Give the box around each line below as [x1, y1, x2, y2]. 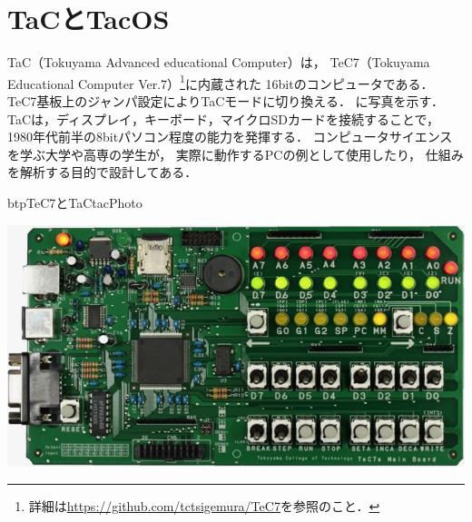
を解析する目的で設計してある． [7, 163, 198, 182]
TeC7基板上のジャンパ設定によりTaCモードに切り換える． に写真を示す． [7, 91, 445, 110]
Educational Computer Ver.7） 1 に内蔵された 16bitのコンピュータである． [7, 71, 434, 93]
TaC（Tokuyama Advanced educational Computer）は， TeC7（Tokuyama [7, 53, 430, 72]
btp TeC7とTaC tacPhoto [7, 192, 143, 212]
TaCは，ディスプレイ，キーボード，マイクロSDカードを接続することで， [7, 109, 440, 128]
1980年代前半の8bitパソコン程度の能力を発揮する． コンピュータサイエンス [7, 127, 453, 146]
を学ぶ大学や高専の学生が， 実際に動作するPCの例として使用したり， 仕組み [7, 144, 464, 163]
